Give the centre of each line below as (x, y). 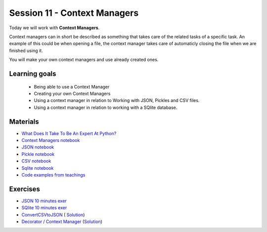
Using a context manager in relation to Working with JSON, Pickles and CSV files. (117, 100)
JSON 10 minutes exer (44, 201)
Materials (24, 121)
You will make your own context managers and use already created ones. (84, 60)
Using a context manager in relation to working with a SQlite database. (106, 107)
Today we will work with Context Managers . (54, 28)
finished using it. (26, 50)
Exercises (25, 189)
